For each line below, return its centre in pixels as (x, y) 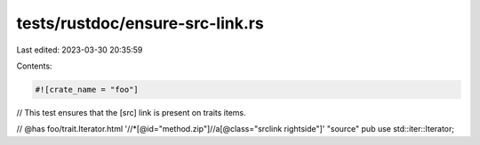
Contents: (34, 66)
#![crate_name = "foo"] (87, 89)
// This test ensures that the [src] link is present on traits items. (131, 112)
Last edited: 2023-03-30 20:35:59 (80, 50)
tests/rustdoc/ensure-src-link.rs (140, 23)
